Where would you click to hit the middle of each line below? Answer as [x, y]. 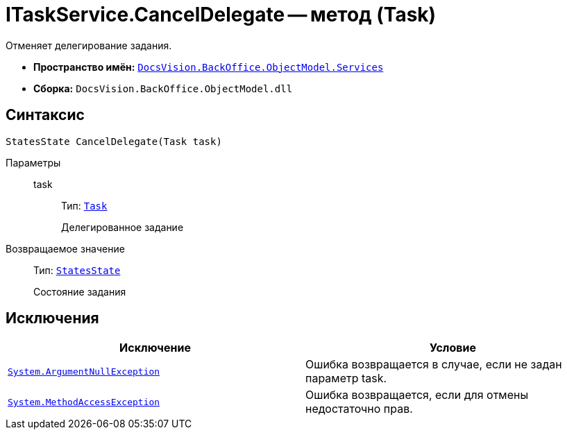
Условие [453, 348]
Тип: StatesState [77, 270]
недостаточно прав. [359, 409]
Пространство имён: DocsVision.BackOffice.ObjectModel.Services [209, 67]
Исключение [155, 348]
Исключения [52, 318]
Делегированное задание [122, 227]
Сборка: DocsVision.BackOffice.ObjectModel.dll [163, 88]
